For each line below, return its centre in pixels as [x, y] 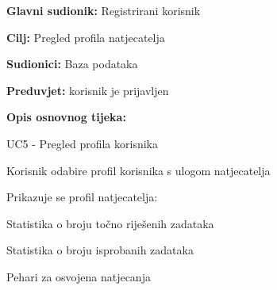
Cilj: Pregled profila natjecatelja [86, 37]
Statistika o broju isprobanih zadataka [100, 250]
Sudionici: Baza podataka [72, 64]
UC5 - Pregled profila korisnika [82, 143]
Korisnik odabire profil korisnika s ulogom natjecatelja [138, 170]
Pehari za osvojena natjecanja [79, 276]
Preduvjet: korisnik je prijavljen [88, 90]
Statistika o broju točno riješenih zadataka [110, 223]
